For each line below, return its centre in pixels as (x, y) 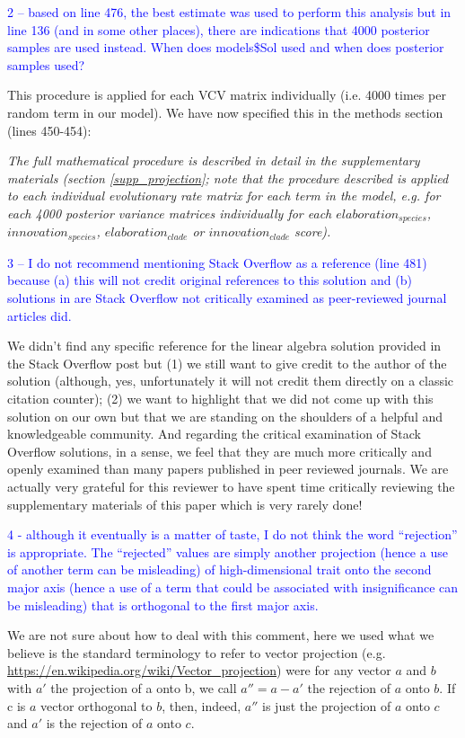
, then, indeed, (202, 705)
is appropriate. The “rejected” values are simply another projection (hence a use (228, 551)
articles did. (39, 315)
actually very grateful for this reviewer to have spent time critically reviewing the (231, 486)
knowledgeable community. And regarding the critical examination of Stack (214, 434)
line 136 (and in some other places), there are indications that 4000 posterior (219, 29)
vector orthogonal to (97, 705)
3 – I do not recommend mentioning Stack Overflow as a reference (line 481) (217, 262)
